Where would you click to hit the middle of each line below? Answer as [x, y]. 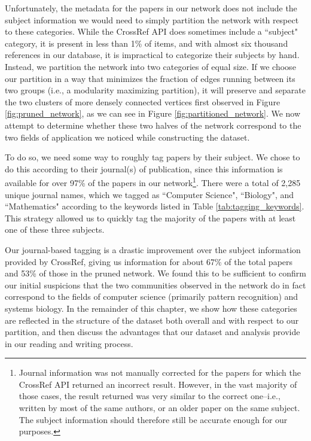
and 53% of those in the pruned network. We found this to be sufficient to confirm [155, 273]
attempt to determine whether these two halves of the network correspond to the [153, 125]
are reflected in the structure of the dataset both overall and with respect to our [152, 320]
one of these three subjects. [55, 229]
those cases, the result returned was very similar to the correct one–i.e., [150, 396]
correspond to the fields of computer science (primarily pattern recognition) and [152, 296]
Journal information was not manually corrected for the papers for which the [160, 372]
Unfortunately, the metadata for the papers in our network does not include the [151, 8]
